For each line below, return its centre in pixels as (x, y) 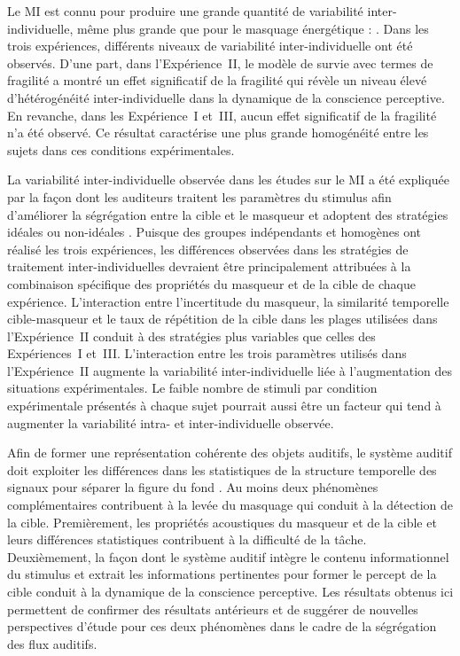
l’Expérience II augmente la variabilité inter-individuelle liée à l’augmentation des (230, 370)
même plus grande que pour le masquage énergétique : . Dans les (253, 28)
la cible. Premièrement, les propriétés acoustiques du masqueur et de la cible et (222, 522)
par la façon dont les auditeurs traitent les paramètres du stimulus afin (199, 196)
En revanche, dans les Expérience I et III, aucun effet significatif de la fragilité (222, 115)
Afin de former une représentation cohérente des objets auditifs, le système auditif (230, 453)
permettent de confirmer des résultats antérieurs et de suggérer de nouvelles (213, 609)
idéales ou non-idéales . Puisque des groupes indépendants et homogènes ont (214, 232)
